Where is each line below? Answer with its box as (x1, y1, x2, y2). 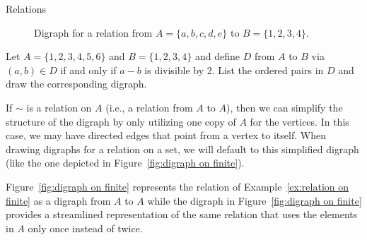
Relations (6, 1, 47, 16)
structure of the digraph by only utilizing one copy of (6, 114, 236, 128)
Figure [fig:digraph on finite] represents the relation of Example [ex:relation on (6, 179, 349, 193)
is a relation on (26, 100, 92, 114)
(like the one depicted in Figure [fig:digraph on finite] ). (6, 155, 245, 170)
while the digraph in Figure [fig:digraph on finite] (147, 193, 362, 208)
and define (194, 49, 240, 64)
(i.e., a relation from (105, 100, 193, 114)
